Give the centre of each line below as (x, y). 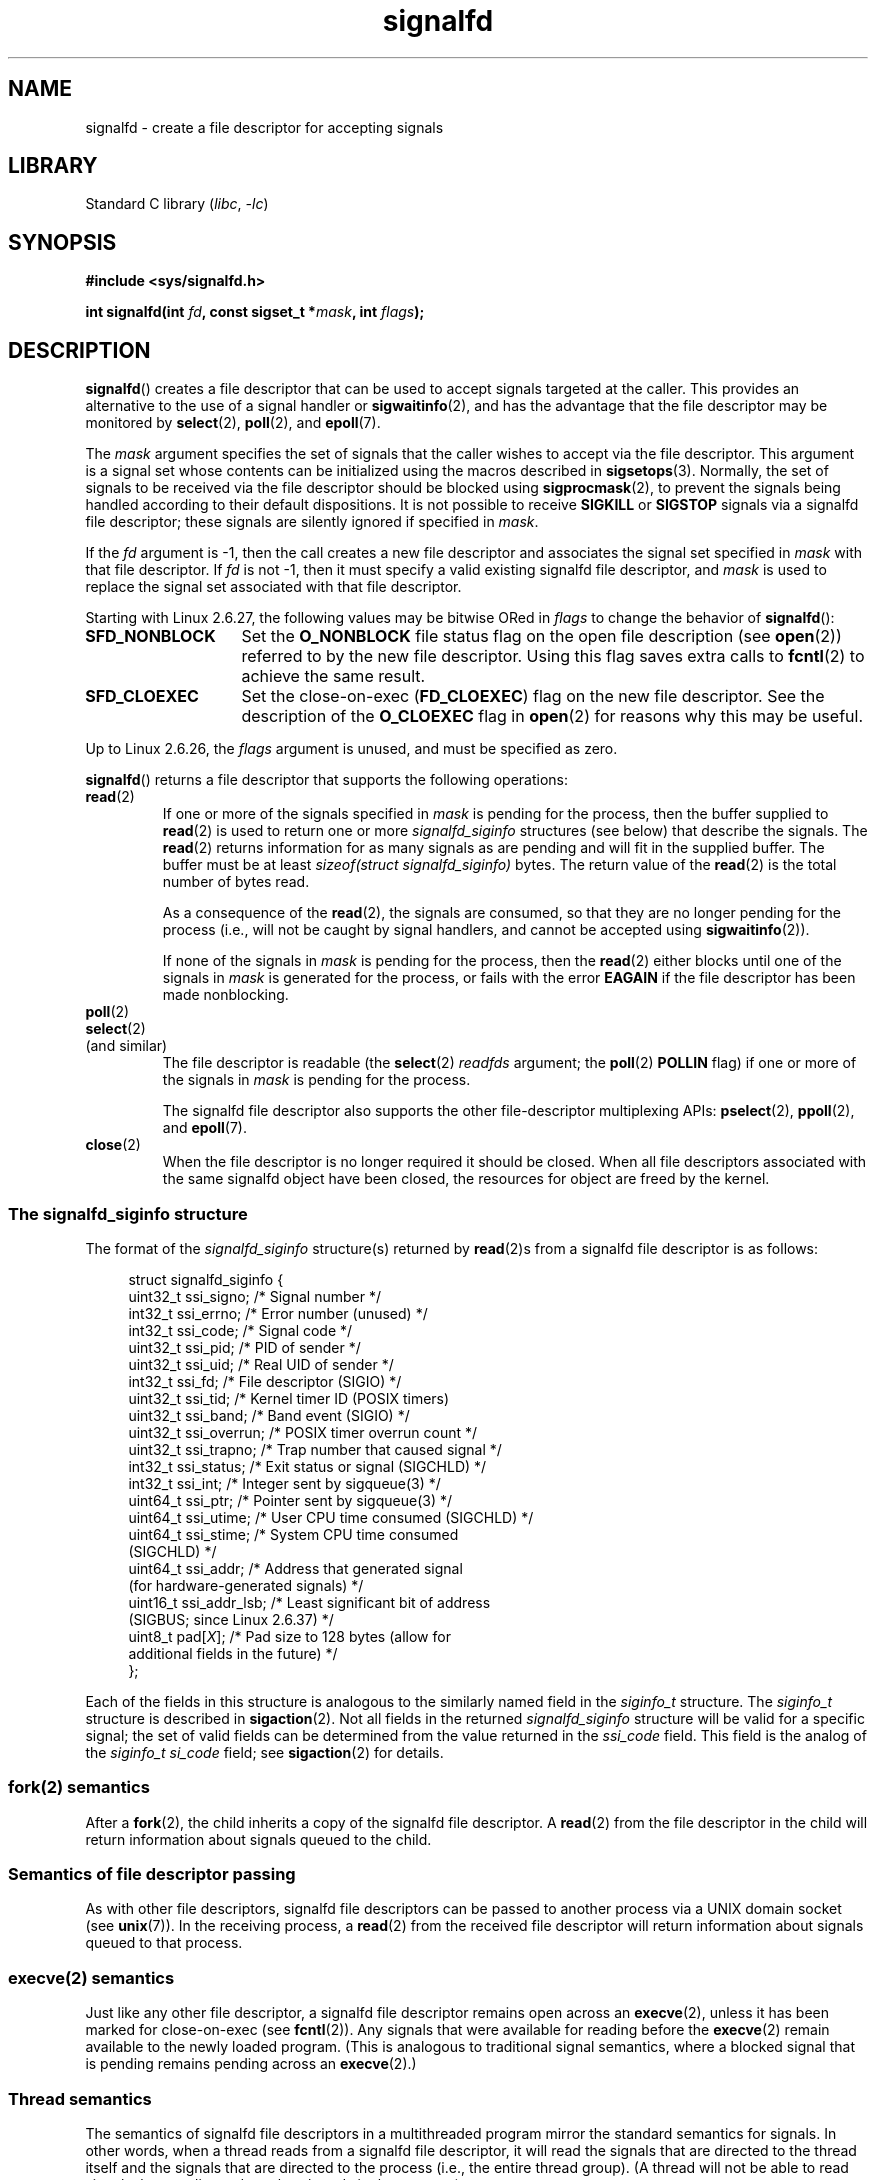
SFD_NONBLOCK (150, 636)
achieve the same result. (333, 676)
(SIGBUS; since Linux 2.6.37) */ (231, 1619)
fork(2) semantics (79, 1787)
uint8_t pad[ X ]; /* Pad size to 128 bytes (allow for (289, 1636)
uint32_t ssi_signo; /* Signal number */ (254, 1296)
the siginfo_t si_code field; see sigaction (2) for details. (264, 1752)
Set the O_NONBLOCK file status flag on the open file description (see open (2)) (541, 636)
